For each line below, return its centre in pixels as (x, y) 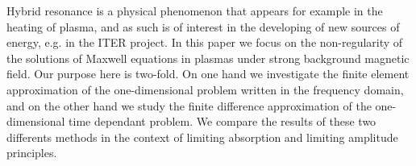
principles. (32, 153)
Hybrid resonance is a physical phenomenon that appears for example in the (195, 10)
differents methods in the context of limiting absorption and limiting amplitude (202, 137)
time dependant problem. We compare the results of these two (223, 121)
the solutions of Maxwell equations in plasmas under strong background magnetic (208, 58)
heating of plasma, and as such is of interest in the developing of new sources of (203, 26)
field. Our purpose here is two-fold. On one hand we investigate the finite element (208, 74)
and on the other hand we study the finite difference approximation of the (189, 105)
